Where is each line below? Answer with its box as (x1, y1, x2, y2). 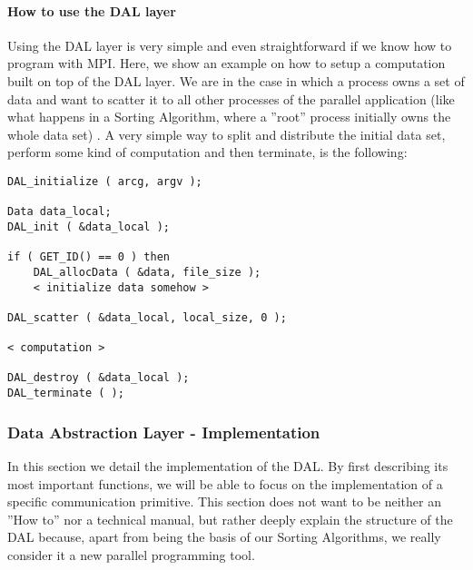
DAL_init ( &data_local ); (7, 220, 170, 233)
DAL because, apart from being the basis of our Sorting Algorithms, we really (7, 527, 441, 546)
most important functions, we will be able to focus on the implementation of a (7, 474, 443, 493)
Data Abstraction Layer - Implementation (7, 420, 320, 443)
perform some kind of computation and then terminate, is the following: (7, 142, 408, 162)
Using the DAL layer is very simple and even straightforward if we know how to (7, 35, 452, 54)
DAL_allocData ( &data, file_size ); (33, 265, 261, 279)
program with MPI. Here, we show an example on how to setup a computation (7, 54, 446, 73)
